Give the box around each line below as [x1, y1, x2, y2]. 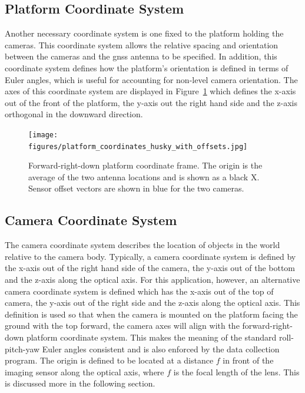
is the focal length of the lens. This [173, 365, 300, 378]
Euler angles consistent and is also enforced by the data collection [42, 342, 280, 355]
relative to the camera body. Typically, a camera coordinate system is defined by [5, 250, 296, 262]
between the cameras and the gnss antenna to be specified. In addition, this [5, 50, 277, 62]
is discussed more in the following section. [5, 377, 155, 389]
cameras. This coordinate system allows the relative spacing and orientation [5, 38, 279, 51]
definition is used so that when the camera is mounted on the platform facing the [5, 308, 298, 320]
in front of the [223, 354, 274, 366]
